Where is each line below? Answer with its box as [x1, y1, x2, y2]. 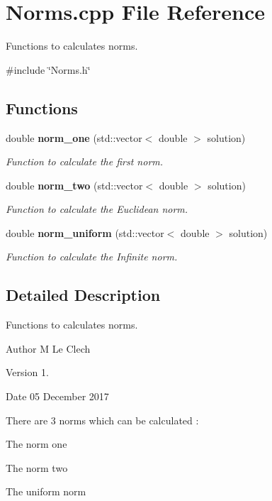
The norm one [6, 436, 67, 451]
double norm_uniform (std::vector [6, 225, 164, 240]
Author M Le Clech [6, 341, 91, 356]
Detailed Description [6, 284, 161, 306]
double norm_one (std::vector [6, 130, 142, 145]
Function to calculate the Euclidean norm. [6, 202, 188, 216]
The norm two [6, 460, 68, 475]
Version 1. [6, 365, 49, 380]
